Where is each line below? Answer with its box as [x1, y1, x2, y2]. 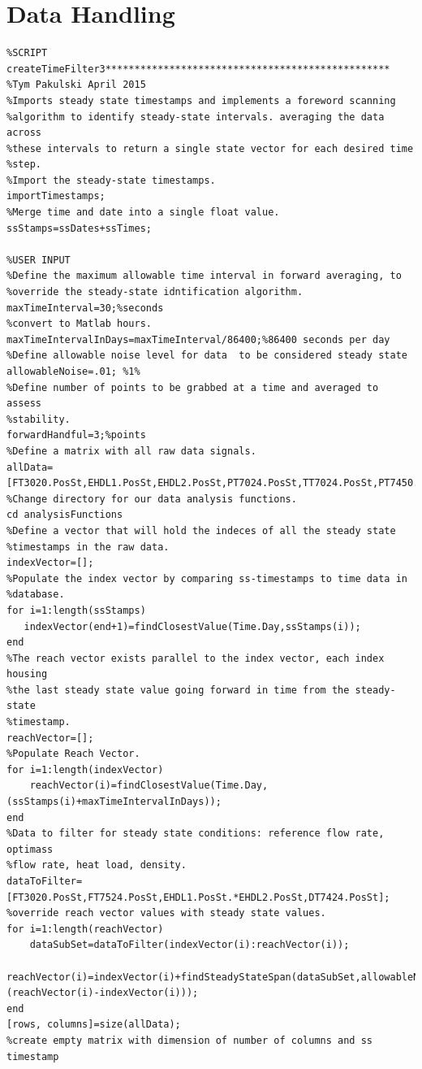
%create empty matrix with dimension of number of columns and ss [6, 1034, 373, 1046]
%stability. [6, 413, 71, 425]
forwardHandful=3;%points [6, 429, 146, 441]
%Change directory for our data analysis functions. [6, 493, 297, 505]
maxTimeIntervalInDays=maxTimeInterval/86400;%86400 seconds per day [6, 333, 390, 345]
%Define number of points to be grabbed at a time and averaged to [6, 381, 379, 393]
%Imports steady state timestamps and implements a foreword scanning [6, 94, 396, 106]
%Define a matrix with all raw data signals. [6, 445, 256, 457]
